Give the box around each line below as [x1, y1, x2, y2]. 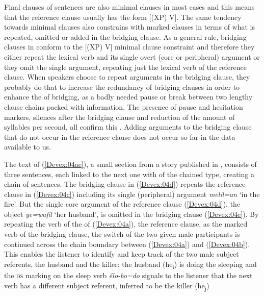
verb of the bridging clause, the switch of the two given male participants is [4, 229, 240, 239]
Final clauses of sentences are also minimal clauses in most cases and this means [4, 2, 255, 12]
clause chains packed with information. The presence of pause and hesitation [4, 101, 243, 112]
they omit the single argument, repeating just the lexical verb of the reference [4, 61, 247, 72]
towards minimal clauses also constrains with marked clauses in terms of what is [4, 21, 255, 32]
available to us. [4, 141, 51, 152]
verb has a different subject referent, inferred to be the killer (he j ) [4, 280, 209, 292]
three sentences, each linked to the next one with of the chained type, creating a [4, 168, 254, 179]
